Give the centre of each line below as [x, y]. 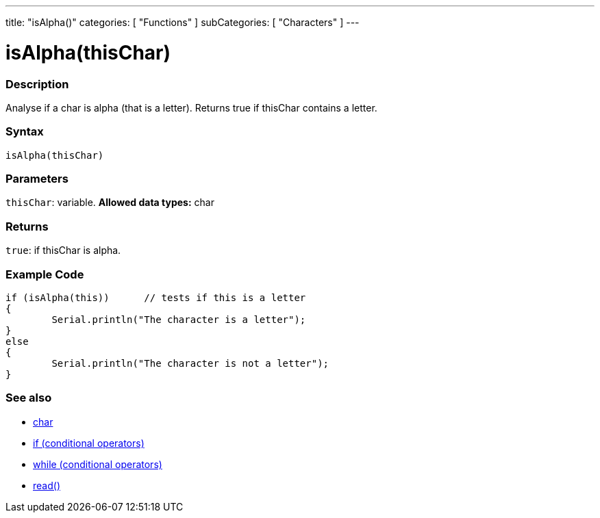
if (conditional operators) [89, 443]
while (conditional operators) [98, 464]
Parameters [37, 179]
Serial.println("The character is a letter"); [179, 319]
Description [37, 84]
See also [29, 398]
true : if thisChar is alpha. [63, 250]
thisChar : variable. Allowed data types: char [110, 203]
